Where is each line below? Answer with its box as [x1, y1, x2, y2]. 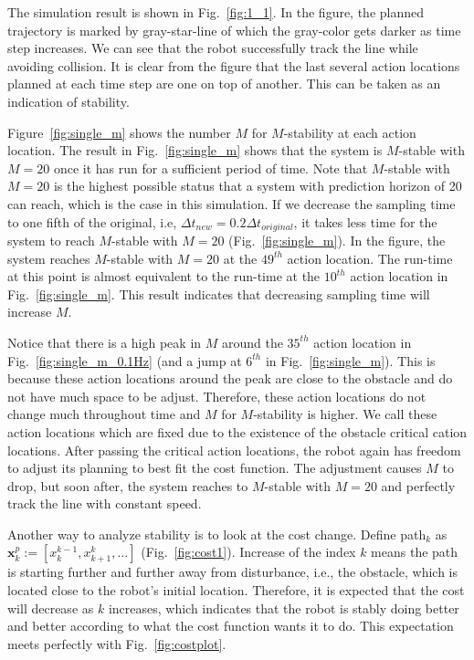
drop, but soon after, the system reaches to [7, 476, 248, 495]
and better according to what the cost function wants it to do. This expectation [7, 616, 454, 635]
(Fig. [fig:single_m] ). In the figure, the [228, 230, 446, 249]
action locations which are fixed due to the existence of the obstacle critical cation [7, 422, 468, 441]
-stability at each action [283, 122, 416, 141]
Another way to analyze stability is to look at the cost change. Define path [7, 524, 427, 543]
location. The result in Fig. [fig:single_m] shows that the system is [7, 141, 383, 160]
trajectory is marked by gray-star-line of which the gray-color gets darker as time [7, 20, 461, 39]
